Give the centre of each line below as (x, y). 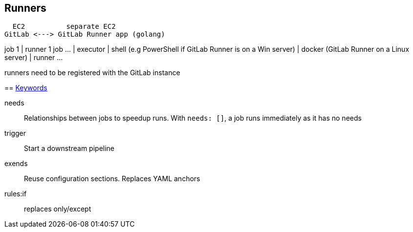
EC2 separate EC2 (64, 27)
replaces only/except (58, 209)
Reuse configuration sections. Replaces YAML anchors (112, 179)
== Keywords (26, 88)
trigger (15, 133)
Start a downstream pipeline (69, 148)
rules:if (16, 194)
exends (16, 164)
